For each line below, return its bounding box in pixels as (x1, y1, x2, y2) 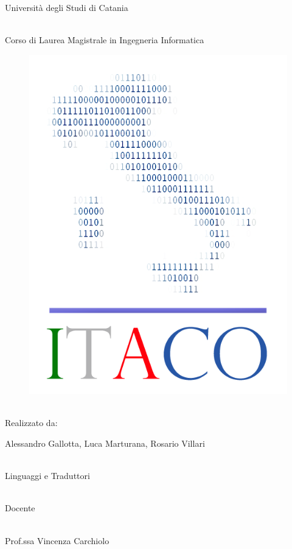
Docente (5, 502, 35, 514)
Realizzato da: (5, 416, 58, 429)
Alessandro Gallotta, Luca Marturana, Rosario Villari (5, 436, 205, 449)
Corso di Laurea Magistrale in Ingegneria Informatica (5, 33, 204, 46)
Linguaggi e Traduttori (5, 469, 90, 482)
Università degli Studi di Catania (5, 1, 128, 13)
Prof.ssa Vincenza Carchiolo (5, 534, 109, 547)
